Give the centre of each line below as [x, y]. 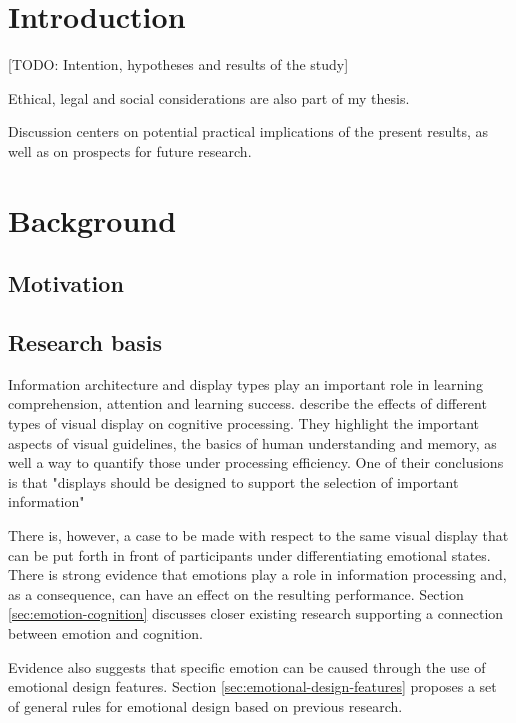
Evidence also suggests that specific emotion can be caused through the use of [247, 666]
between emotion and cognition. [105, 632]
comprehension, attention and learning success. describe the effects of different [247, 403]
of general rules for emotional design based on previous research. [205, 705]
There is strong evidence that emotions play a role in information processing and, [257, 574]
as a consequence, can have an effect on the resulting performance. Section [236, 593]
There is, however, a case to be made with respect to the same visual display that [258, 535]
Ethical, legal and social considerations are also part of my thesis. [209, 97]
